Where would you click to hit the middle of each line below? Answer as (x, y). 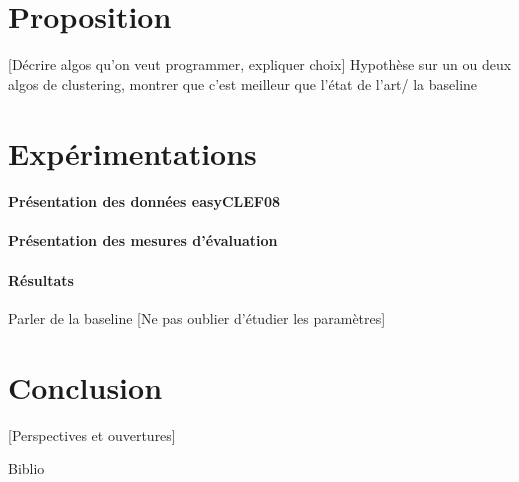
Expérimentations (132, 152)
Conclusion (85, 386)
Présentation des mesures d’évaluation (143, 240)
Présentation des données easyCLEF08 (144, 201)
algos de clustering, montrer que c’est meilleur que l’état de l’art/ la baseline (243, 83)
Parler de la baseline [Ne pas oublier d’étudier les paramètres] (197, 317)
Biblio (26, 468)
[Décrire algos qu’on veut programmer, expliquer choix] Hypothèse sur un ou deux (260, 64)
